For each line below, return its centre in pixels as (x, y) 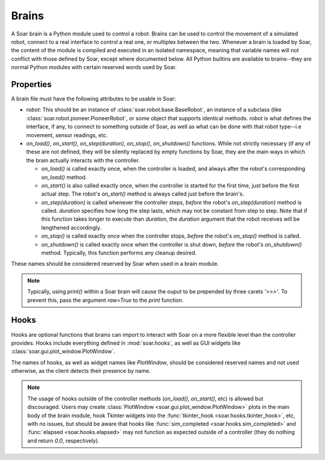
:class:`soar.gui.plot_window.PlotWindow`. (63, 351)
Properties (31, 84)
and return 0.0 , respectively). (63, 440)
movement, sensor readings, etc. (67, 135)
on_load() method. (64, 177)
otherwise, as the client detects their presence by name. (81, 371)
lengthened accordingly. (71, 227)
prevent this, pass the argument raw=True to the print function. (105, 300)
